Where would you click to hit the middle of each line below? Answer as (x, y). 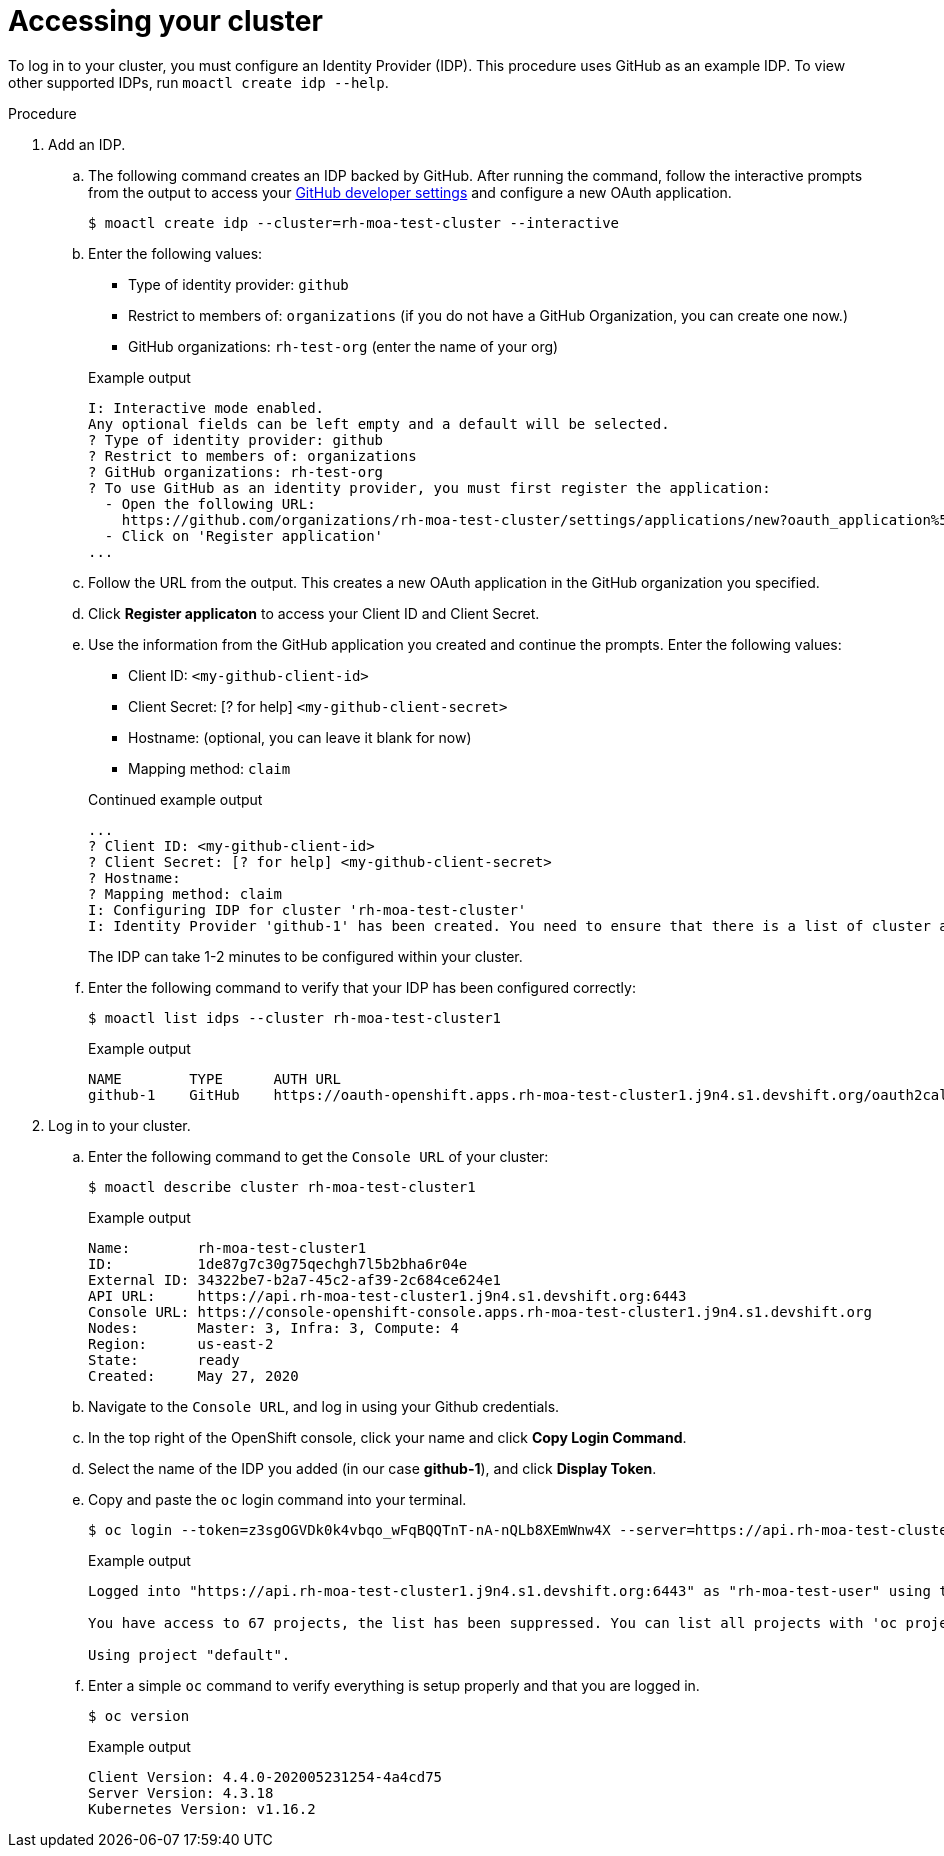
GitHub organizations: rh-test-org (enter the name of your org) (343, 346)
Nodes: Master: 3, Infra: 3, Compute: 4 (273, 1327)
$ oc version (139, 1715)
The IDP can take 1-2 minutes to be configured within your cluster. (305, 956)
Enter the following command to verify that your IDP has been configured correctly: (362, 987)
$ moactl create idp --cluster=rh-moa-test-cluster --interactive (354, 222)
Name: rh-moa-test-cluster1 (227, 1247)
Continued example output (175, 799)
